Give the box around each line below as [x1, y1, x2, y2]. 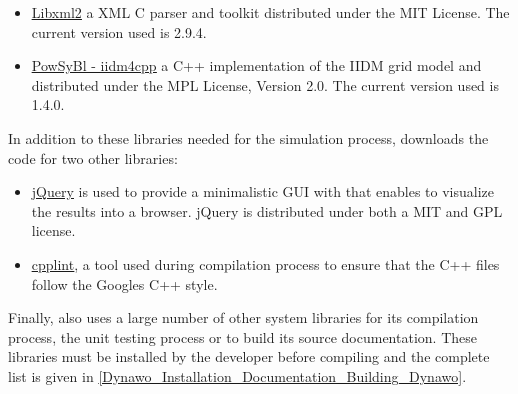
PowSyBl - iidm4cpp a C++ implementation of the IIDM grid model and [31, 55, 482, 76]
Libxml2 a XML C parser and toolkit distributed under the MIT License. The [31, 2, 510, 22]
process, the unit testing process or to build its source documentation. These [8, 326, 477, 347]
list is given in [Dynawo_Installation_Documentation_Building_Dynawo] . [8, 365, 467, 386]
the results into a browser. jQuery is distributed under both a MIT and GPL [31, 200, 503, 221]
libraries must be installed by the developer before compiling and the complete [8, 346, 490, 367]
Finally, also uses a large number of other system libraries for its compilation [8, 307, 479, 328]
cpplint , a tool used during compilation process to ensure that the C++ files [31, 253, 500, 274]
